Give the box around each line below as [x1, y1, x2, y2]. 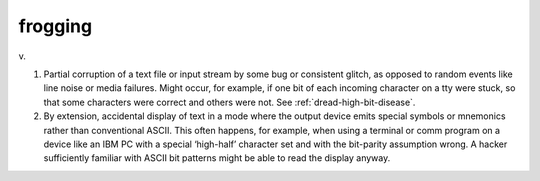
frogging [18, 15, 93, 37]
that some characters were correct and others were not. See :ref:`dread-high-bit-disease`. [43, 96, 416, 108]
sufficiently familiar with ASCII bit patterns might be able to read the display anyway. [43, 152, 391, 164]
